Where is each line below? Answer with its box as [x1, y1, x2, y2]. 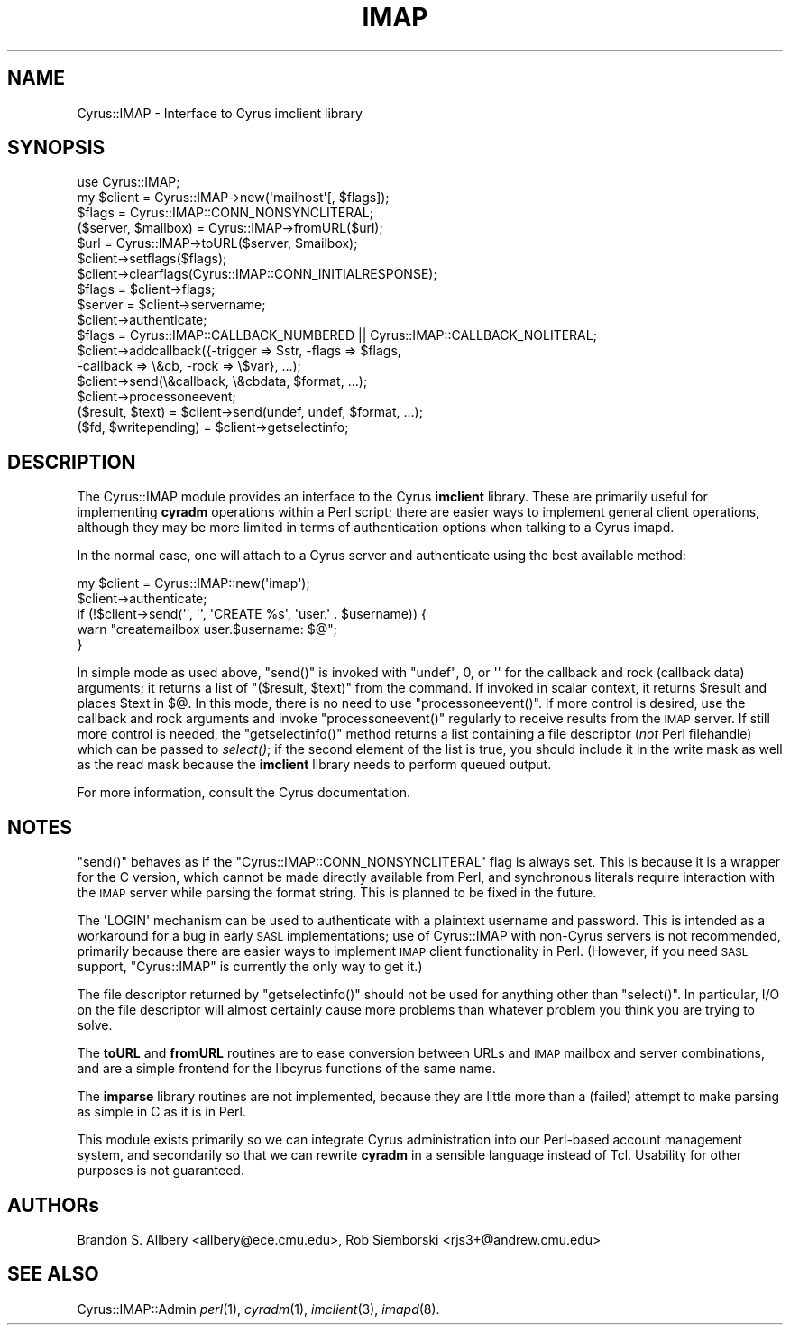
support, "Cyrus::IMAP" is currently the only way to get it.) [77, 959, 423, 975]
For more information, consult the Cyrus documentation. [77, 785, 411, 801]
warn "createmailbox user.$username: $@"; [77, 621, 338, 638]
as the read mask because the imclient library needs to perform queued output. [77, 757, 552, 773]
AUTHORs [7, 1193, 100, 1217]
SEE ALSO [7, 1263, 99, 1286]
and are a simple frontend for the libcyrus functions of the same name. [77, 1061, 496, 1077]
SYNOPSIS [7, 136, 106, 160]
